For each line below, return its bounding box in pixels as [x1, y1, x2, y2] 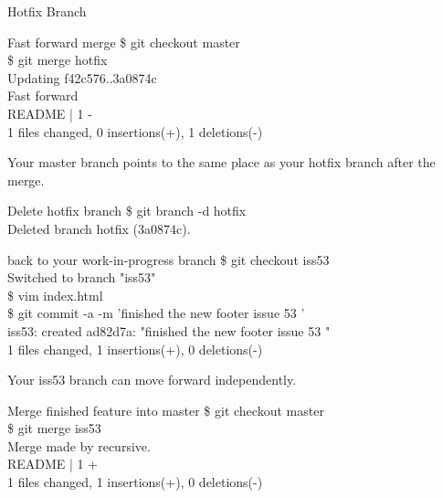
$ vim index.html [7, 285, 103, 304]
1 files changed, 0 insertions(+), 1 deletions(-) [7, 122, 263, 141]
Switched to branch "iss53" [7, 268, 156, 287]
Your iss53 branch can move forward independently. [7, 370, 297, 389]
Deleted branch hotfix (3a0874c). [7, 218, 191, 238]
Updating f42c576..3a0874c [7, 68, 157, 87]
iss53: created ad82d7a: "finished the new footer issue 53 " [7, 321, 331, 340]
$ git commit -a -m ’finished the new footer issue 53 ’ [7, 303, 305, 323]
